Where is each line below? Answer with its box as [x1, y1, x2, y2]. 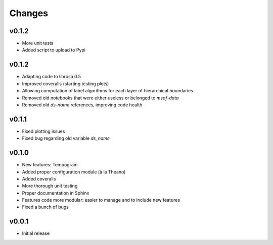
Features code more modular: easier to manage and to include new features [22, 197, 180, 203]
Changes [9, 8, 48, 19]
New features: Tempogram [22, 162, 78, 168]
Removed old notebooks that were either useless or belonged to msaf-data [22, 95, 179, 101]
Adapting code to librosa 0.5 [22, 74, 81, 80]
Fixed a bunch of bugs [22, 204, 69, 210]
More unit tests [22, 40, 54, 46]
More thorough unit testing [22, 183, 78, 189]
